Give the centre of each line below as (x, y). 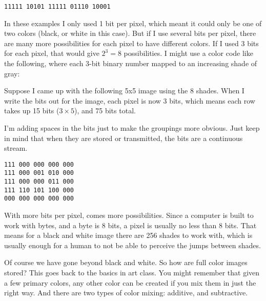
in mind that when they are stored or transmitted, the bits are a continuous (124, 138)
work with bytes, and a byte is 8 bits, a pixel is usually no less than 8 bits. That (130, 225)
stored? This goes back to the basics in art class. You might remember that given (132, 273)
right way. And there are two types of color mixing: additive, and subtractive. (126, 293)
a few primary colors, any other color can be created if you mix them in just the (130, 282)
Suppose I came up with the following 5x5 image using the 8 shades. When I (124, 91)
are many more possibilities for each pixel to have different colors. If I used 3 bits (131, 43)
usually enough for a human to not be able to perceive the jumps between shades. (132, 245)
